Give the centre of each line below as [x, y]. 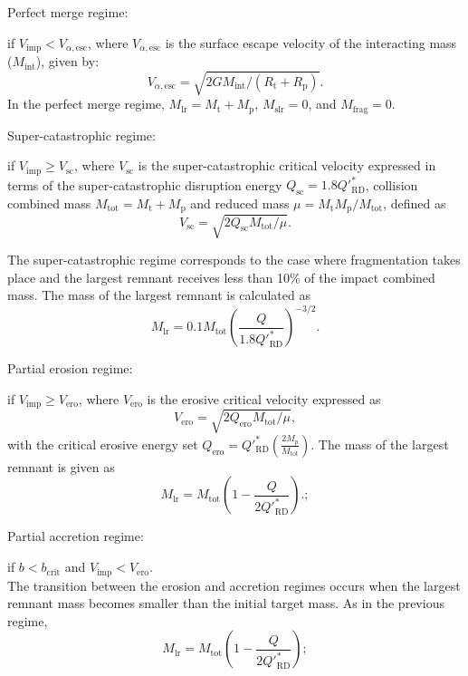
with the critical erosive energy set [103, 444]
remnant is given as [61, 466]
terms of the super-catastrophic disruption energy [145, 184]
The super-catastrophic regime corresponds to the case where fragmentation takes [234, 259]
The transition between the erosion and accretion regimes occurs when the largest [234, 585]
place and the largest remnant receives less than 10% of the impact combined [221, 277]
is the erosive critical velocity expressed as [264, 398]
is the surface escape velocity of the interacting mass [311, 42]
